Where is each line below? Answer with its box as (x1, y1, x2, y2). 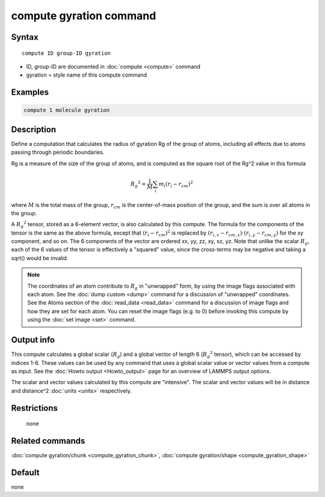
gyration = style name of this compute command (26, 71, 147, 78)
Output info (11, 335, 55, 345)
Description (11, 124, 57, 135)
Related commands (11, 435, 85, 446)
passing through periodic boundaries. (11, 148, 105, 156)
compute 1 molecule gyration (23, 107, 110, 114)
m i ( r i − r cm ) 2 (158, 180, 193, 189)
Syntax (11, 32, 39, 42)
